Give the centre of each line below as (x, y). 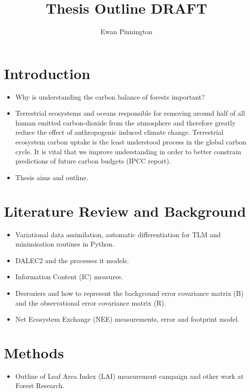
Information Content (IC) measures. (69, 277)
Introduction (47, 73)
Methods (34, 352)
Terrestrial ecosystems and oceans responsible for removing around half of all (130, 113)
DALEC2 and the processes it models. (72, 260)
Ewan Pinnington (126, 31)
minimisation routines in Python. (65, 244)
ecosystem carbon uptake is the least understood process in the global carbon (131, 142)
